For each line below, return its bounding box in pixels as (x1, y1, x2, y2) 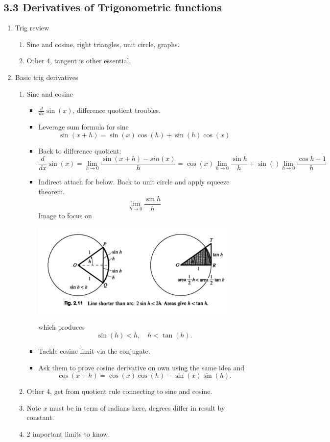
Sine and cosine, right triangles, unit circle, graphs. (26, 39, 180, 49)
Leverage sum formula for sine (38, 122, 129, 131)
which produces (38, 322, 85, 332)
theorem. (38, 186, 65, 196)
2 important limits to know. (26, 428, 110, 439)
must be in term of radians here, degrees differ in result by (49, 402, 225, 413)
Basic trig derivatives (15, 72, 78, 82)
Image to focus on (38, 210, 92, 220)
